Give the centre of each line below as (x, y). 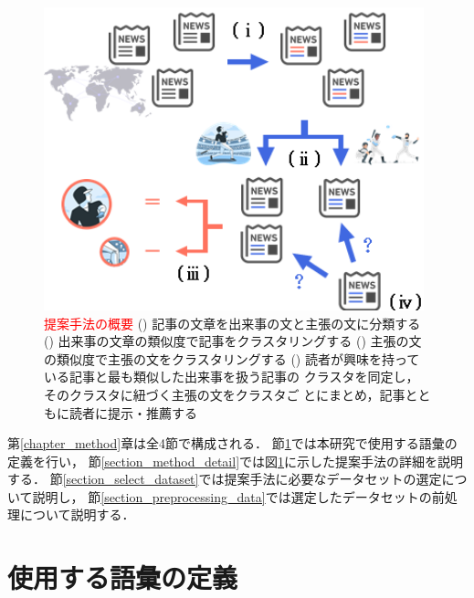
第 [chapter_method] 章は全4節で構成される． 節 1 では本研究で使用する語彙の (232, 443)
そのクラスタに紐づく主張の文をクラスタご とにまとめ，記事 (225, 394)
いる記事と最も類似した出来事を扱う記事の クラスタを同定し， (232, 377)
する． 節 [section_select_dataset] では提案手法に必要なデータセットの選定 (225, 479)
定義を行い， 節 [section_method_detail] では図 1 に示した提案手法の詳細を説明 (236, 461)
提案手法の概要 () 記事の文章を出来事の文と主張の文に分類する (232, 323)
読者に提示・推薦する (133, 412)
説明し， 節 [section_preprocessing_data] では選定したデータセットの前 (238, 496)
